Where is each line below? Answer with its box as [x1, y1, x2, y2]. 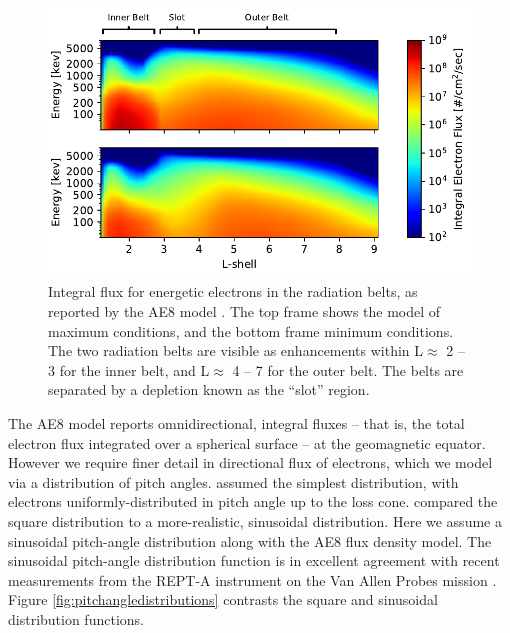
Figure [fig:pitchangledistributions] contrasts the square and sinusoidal [8, 589, 438, 610]
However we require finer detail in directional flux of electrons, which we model [8, 452, 493, 473]
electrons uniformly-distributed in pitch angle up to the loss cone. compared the [8, 491, 498, 512]
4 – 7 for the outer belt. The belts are [232, 359, 464, 380]
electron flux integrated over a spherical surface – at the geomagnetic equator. [8, 432, 486, 453]
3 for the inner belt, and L [48, 359, 210, 380]
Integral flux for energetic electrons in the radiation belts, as [48, 281, 418, 302]
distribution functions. [8, 608, 144, 629]
